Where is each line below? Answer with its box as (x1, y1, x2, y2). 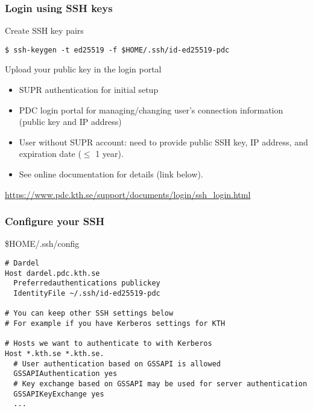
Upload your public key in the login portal (5, 63, 162, 75)
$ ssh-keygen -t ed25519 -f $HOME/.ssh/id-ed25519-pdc (5, 45, 230, 54)
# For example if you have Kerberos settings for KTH (5, 319, 226, 328)
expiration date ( (19, 147, 81, 160)
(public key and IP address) (19, 115, 122, 128)
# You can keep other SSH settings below (5, 309, 174, 318)
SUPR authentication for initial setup (19, 83, 159, 96)
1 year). (95, 147, 124, 160)
